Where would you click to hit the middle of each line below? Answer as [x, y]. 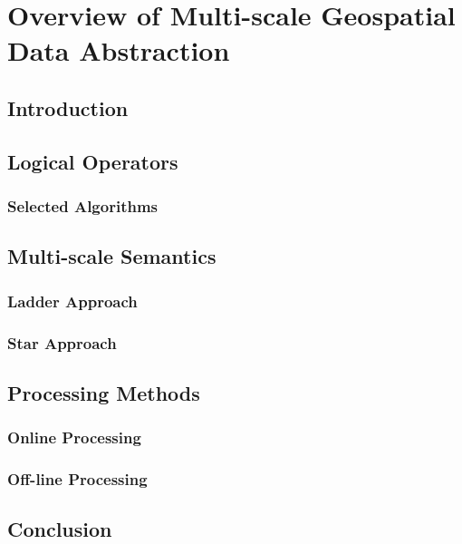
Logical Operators [93, 161]
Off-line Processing [77, 478]
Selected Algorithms [83, 206]
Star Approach [62, 342]
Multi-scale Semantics [112, 256]
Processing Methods [104, 392]
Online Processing [74, 437]
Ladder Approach [72, 301]
